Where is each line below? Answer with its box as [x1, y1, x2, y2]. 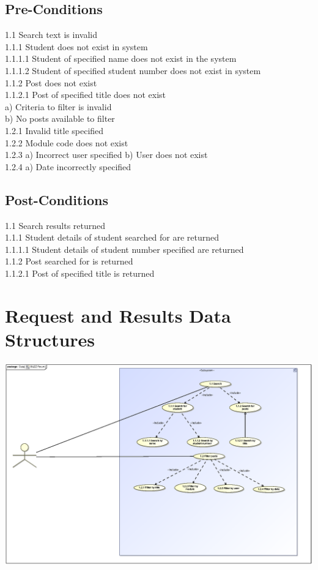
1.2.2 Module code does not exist [5, 136, 128, 149]
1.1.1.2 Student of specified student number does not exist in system [5, 64, 261, 77]
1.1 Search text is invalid [5, 28, 98, 41]
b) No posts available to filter [5, 112, 115, 125]
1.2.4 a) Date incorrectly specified [5, 160, 131, 173]
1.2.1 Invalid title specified [5, 124, 104, 137]
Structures [5, 326, 95, 351]
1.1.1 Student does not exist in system [5, 40, 148, 53]
